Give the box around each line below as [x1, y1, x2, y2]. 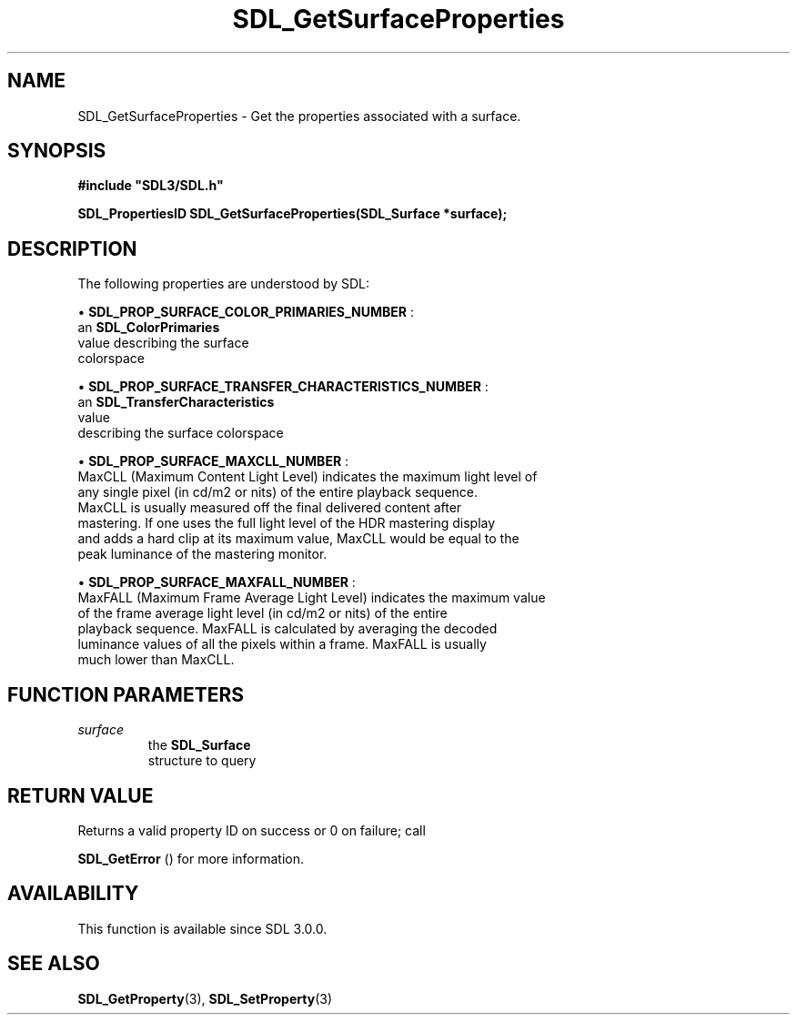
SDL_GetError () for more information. [77, 850, 305, 866]
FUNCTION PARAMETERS [7, 683, 244, 706]
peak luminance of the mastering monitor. [77, 546, 328, 562]
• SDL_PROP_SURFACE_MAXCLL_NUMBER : [77, 453, 349, 470]
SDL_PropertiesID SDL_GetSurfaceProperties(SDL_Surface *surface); [77, 206, 508, 222]
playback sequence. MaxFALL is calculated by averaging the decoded [77, 621, 498, 637]
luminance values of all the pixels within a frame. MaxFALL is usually [77, 636, 487, 653]
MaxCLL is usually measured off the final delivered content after [77, 500, 462, 516]
